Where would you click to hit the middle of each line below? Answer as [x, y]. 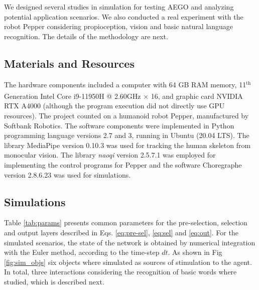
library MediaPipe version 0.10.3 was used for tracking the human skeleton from [127, 145]
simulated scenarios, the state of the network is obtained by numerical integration [130, 242]
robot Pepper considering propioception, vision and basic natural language [119, 26]
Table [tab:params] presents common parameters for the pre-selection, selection [126, 223]
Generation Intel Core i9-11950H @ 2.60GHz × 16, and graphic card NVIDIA [123, 96]
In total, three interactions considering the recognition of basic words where [120, 272]
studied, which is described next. [54, 281]
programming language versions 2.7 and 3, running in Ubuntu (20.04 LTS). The [127, 135]
